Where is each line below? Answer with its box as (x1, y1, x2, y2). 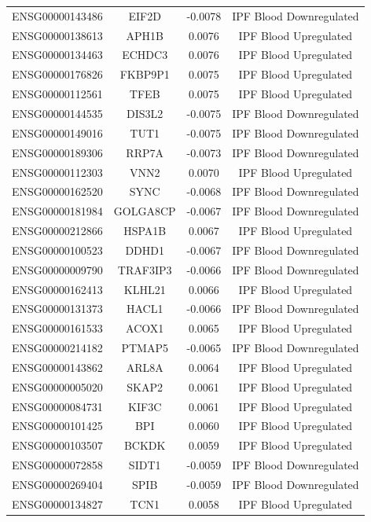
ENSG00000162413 (12, 281, 103, 297)
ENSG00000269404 (12, 476, 103, 492)
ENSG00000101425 (12, 417, 103, 434)
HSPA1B (123, 222, 167, 239)
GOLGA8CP (113, 203, 176, 219)
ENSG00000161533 (12, 320, 103, 336)
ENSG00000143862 (12, 358, 103, 375)
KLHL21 (123, 281, 166, 297)
